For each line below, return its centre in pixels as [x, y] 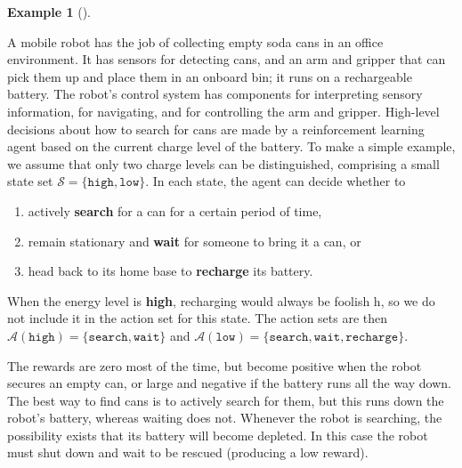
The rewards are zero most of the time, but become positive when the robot [215, 365]
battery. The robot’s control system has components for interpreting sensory [215, 94]
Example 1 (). [49, 12]
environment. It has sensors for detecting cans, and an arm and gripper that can [227, 59]
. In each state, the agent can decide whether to [276, 181]
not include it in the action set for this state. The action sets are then [198, 318]
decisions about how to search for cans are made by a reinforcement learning [216, 129]
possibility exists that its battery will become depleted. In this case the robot [218, 435]
